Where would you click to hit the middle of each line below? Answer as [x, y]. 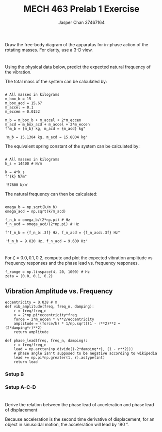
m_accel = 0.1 [19, 108]
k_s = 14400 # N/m [24, 164]
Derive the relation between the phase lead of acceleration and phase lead [80, 405]
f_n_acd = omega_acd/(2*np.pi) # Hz [42, 224]
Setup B [15, 374]
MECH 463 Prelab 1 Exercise [81, 9]
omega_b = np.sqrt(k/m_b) [31, 207]
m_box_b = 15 [18, 99]
